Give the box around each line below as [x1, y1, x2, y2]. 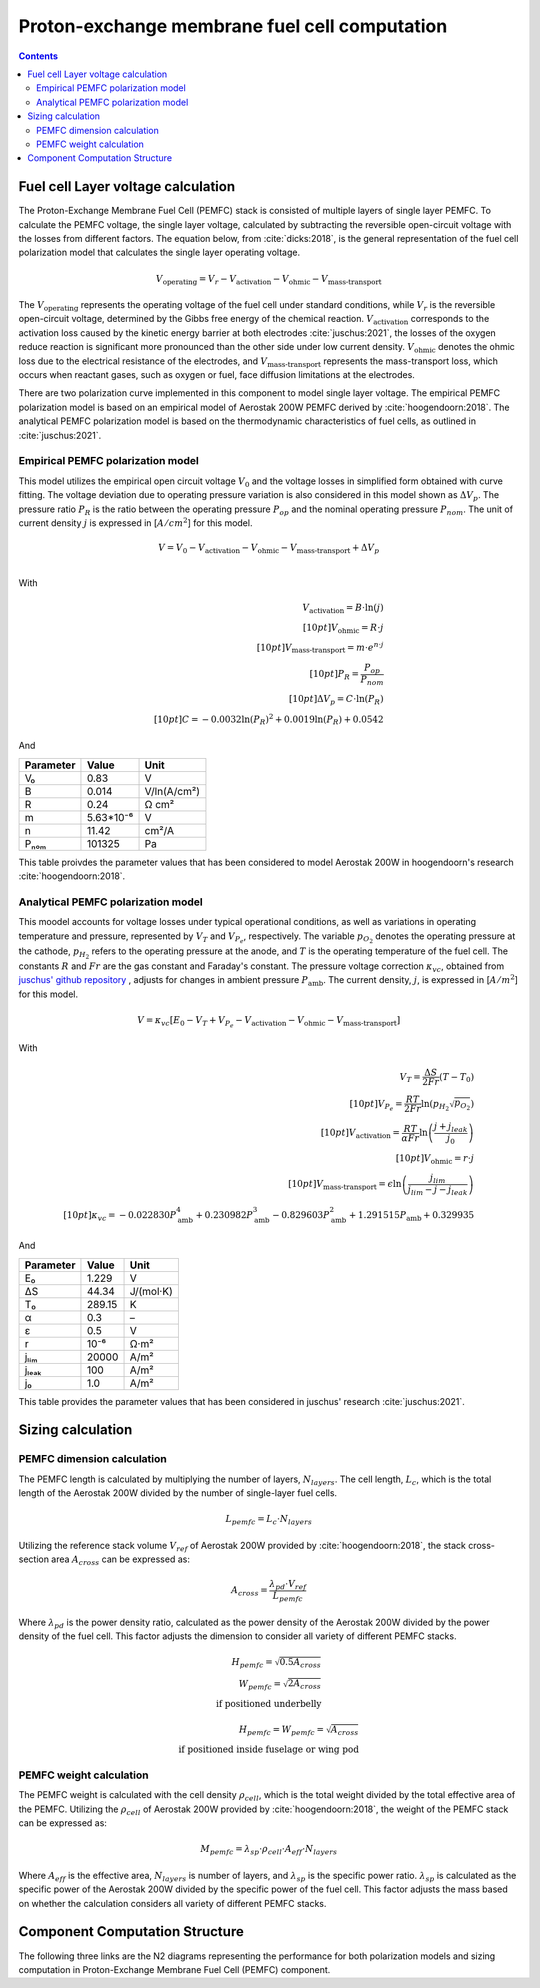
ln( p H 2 [420, 1098, 450, 1113]
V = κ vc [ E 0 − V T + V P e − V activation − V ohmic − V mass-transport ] [136, 1014, 401, 1029]
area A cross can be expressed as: [51, 1553, 190, 1568]
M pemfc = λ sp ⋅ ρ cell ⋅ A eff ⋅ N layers [200, 1843, 338, 1857]
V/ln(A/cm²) [144, 784, 200, 798]
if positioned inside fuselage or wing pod [178, 1744, 360, 1755]
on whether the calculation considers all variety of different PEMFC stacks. [18, 1897, 327, 1909]
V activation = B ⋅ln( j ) [301, 601, 384, 615]
